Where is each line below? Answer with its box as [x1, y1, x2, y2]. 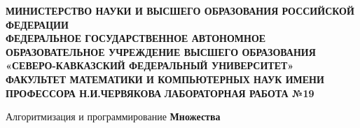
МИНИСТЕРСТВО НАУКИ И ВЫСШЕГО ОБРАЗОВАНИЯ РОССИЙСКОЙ [6, 3, 354, 17]
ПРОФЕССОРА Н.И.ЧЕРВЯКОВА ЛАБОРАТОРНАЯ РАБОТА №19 [6, 85, 314, 100]
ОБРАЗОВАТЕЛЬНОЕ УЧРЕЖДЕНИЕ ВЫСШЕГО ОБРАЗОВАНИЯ [6, 44, 316, 59]
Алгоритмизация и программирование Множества [6, 109, 221, 124]
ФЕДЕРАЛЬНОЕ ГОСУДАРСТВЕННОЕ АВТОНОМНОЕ [6, 31, 266, 45]
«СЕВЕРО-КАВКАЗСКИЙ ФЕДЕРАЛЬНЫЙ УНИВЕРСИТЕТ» [6, 58, 294, 73]
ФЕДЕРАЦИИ [6, 17, 69, 31]
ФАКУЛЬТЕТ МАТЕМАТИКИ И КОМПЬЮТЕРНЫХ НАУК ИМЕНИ [6, 71, 324, 86]
